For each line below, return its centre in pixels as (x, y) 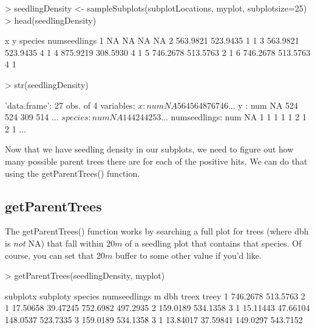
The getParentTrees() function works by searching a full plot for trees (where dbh (157, 231)
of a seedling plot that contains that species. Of (213, 243)
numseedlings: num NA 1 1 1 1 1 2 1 (239, 117)
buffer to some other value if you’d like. (188, 255)
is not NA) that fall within (54, 243)
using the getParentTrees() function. (73, 173)
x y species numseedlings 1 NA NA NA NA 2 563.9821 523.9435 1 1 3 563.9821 (152, 40)
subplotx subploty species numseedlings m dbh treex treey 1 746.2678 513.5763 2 (155, 296)
